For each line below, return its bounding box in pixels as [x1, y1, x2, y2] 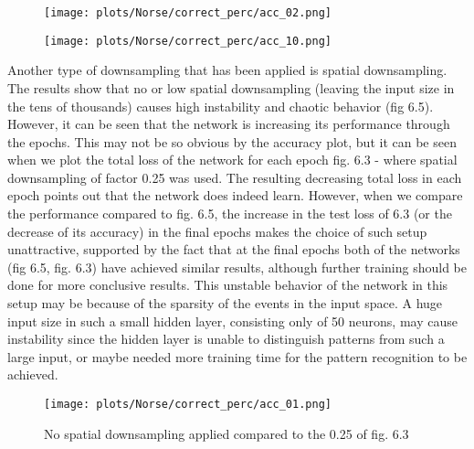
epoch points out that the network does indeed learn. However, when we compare [7, 186, 463, 205]
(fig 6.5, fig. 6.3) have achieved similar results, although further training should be [7, 257, 468, 276]
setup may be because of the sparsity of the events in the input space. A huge [7, 294, 443, 313]
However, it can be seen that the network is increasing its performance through [7, 114, 450, 134]
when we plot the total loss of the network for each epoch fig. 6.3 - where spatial [7, 150, 458, 169]
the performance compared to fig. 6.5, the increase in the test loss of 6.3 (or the [7, 204, 452, 223]
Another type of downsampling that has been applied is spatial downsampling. [7, 60, 448, 80]
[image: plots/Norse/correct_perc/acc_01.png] [44, 398, 332, 411]
